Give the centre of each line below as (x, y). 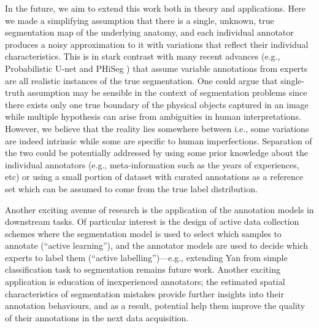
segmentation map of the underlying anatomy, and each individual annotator (149, 32)
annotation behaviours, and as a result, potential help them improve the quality (155, 306)
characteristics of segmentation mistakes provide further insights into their (144, 293)
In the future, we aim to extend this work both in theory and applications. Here (155, 8)
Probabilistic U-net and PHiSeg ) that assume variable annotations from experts (156, 68)
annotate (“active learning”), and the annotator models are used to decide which (157, 245)
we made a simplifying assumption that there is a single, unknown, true (140, 20)
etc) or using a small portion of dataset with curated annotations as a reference (154, 177)
